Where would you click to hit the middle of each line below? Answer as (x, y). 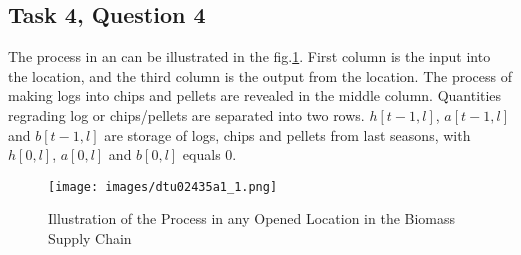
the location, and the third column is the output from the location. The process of (260, 75)
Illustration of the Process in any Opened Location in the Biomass (252, 218)
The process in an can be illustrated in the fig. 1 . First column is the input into (249, 56)
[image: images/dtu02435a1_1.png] (163, 186)
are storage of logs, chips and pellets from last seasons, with (287, 134)
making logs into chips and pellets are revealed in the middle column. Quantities (255, 95)
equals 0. (209, 154)
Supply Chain (90, 238)
